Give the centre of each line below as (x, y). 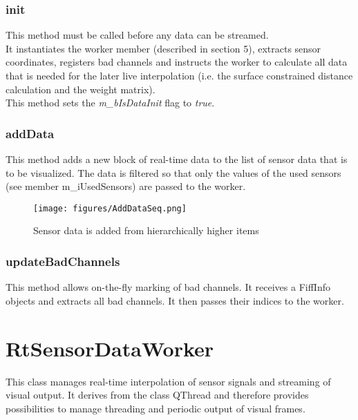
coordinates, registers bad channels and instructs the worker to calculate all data (177, 62)
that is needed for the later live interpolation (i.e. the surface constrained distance (179, 75)
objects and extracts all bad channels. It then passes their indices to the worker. (175, 300)
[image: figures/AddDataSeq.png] (110, 208)
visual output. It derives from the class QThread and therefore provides (157, 395)
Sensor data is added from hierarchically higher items (146, 230)
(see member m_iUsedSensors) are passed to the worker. (126, 186)
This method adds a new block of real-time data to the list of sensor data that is (177, 159)
